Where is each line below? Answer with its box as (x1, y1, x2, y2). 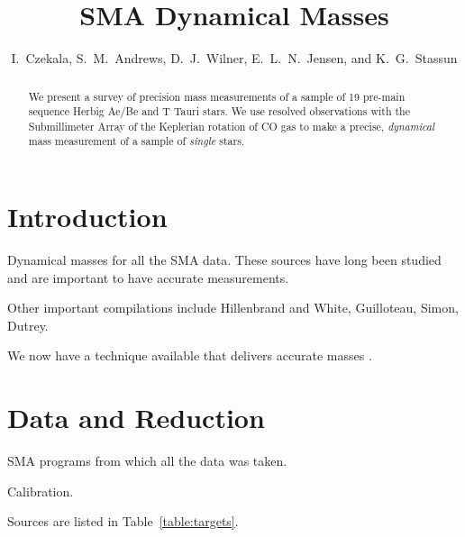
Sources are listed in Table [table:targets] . (7, 512, 239, 531)
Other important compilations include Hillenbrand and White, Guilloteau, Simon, (7, 298, 459, 317)
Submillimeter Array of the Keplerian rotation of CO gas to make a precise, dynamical (28, 118, 435, 133)
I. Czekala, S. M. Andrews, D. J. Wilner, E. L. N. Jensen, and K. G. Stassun (11, 49, 458, 68)
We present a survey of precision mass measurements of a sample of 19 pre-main (28, 88, 406, 104)
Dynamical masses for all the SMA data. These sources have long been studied (7, 250, 442, 269)
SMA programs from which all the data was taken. (7, 451, 287, 470)
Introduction (7, 198, 168, 235)
